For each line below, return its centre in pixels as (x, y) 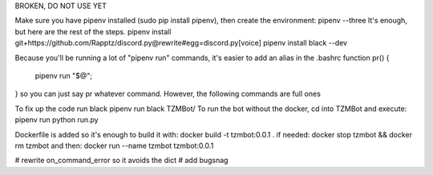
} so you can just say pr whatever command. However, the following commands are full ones (168, 94)
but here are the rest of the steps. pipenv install (93, 31)
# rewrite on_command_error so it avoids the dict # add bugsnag (121, 161)
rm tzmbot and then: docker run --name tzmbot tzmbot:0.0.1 (114, 145)
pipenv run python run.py (57, 120)
